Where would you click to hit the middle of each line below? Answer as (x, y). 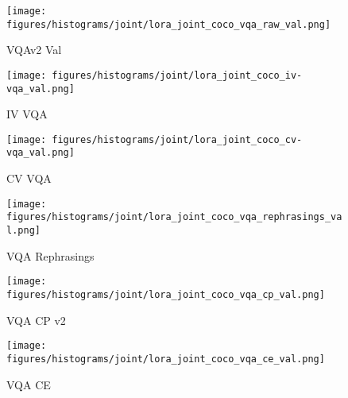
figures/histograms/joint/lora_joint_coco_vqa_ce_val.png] (166, 359)
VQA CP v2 (36, 320)
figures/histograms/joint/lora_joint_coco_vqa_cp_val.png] (166, 294)
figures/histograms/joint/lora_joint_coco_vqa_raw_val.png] (169, 24)
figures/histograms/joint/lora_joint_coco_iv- (177, 75)
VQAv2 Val (34, 50)
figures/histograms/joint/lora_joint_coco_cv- (177, 139)
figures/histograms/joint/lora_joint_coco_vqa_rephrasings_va (174, 217)
